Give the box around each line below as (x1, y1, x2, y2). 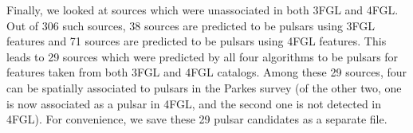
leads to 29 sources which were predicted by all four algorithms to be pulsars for (6, 48, 399, 65)
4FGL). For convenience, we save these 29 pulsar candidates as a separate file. (6, 111, 387, 127)
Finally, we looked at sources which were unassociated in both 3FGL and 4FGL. (6, 2, 399, 18)
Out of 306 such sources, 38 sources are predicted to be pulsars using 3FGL (6, 17, 376, 33)
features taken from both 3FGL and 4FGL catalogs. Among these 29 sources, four (6, 64, 407, 80)
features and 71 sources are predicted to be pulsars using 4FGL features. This (6, 33, 387, 49)
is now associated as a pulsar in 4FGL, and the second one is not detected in (6, 95, 382, 111)
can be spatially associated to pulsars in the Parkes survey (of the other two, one (6, 79, 402, 96)
